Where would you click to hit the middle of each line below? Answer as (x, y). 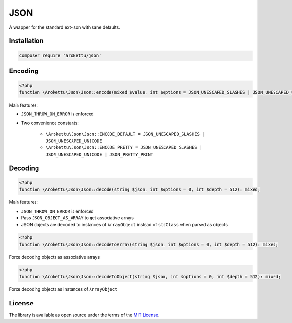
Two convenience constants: (50, 123)
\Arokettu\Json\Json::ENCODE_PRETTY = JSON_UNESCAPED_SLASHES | (124, 148)
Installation (26, 41)
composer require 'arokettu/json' (60, 55)
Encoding (24, 71)
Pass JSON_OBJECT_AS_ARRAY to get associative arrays (77, 218)
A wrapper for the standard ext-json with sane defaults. (64, 27)
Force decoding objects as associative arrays (55, 257)
